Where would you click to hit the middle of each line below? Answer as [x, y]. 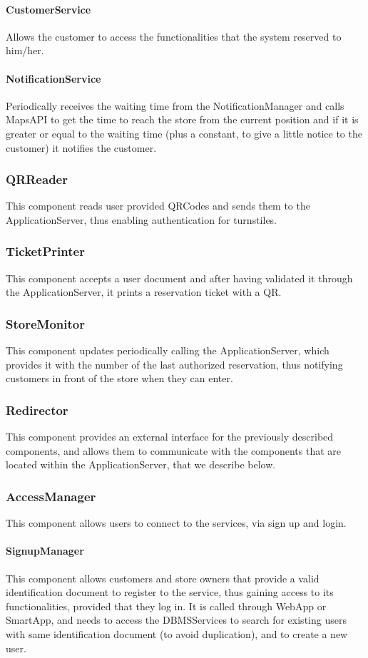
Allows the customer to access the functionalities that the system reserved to [174, 36]
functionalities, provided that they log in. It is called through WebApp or [166, 606]
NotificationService [53, 78]
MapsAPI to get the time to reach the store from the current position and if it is [182, 119]
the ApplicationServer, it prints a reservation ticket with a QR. [144, 292]
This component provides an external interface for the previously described [170, 437]
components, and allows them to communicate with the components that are [174, 450]
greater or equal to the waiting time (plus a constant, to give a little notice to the [184, 133]
